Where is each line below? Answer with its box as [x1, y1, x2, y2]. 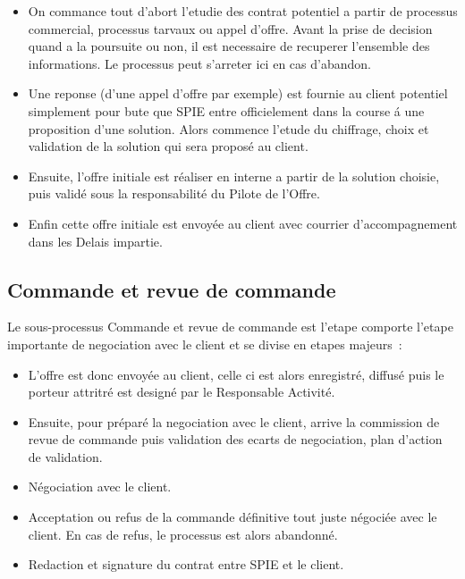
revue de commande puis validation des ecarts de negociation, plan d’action [28, 430, 443, 449]
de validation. [28, 447, 103, 466]
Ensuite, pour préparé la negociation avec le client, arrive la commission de [28, 412, 440, 431]
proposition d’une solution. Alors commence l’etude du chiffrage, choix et [28, 119, 429, 138]
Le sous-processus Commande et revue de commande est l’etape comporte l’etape [7, 317, 453, 336]
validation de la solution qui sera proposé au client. [28, 137, 309, 155]
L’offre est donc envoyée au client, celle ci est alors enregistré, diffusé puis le [28, 365, 444, 383]
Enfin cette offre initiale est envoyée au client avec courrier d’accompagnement [28, 214, 458, 232]
